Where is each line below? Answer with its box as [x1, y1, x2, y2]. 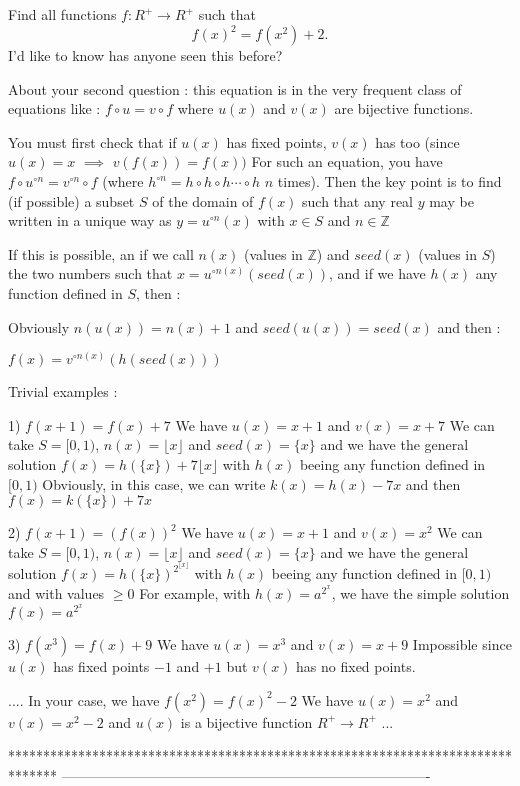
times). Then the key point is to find [277, 171, 502, 192]
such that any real [302, 190, 414, 211]
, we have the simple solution [331, 583, 510, 604]
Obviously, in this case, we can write [42, 473, 266, 494]
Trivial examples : [8, 381, 118, 402]
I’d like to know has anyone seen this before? [8, 45, 283, 66]
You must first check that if [8, 131, 177, 152]
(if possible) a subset [8, 190, 135, 211]
